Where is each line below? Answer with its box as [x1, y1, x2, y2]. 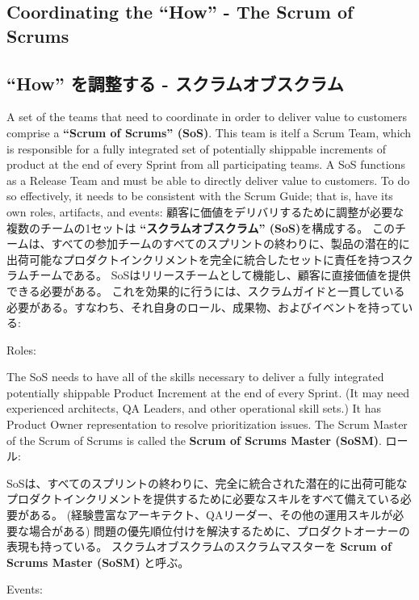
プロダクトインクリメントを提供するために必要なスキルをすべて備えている [6, 490, 400, 507]
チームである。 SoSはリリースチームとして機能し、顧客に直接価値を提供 [28, 266, 411, 283]
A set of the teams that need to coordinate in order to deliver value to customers [6, 108, 407, 125]
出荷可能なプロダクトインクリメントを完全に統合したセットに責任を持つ [6, 250, 391, 267]
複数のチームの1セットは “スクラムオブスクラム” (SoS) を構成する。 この [6, 219, 395, 236]
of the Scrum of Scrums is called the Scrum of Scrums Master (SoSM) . [6, 431, 382, 448]
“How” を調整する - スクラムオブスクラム [6, 70, 344, 95]
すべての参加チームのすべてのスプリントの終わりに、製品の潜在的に [51, 235, 410, 252]
